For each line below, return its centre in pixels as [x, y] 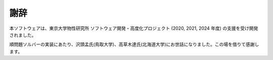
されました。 [23, 35]
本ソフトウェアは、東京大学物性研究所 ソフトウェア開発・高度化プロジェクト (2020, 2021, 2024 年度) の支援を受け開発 [134, 28]
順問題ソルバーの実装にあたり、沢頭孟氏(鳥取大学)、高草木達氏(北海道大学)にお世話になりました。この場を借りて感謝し [134, 44]
